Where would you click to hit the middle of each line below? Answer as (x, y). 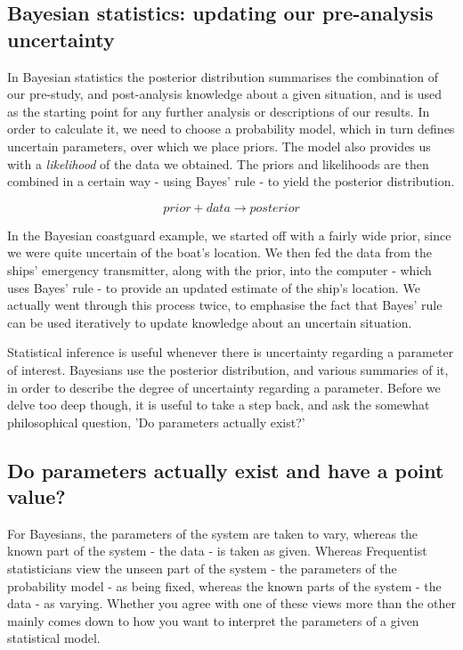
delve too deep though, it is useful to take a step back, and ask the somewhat (219, 405)
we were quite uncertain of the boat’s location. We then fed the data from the (219, 252)
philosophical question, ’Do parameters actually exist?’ (156, 422)
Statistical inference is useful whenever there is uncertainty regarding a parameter (231, 352)
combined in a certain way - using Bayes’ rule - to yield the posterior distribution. (231, 181)
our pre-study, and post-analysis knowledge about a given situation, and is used (224, 94)
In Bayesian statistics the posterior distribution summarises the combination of (223, 76)
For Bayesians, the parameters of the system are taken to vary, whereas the (213, 533)
